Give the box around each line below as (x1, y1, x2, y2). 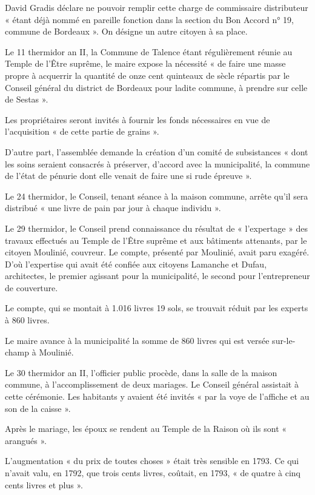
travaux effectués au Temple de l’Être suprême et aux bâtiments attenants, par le (5, 234, 307, 246)
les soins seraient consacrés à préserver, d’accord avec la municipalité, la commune (5, 157, 310, 170)
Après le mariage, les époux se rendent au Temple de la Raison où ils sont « (5, 422, 287, 435)
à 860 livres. (5, 314, 50, 326)
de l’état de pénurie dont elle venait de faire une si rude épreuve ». (5, 169, 252, 182)
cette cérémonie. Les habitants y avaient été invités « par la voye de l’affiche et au (5, 390, 310, 403)
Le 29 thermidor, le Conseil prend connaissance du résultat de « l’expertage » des (5, 221, 308, 234)
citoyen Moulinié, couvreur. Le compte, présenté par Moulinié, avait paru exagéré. (5, 246, 310, 258)
